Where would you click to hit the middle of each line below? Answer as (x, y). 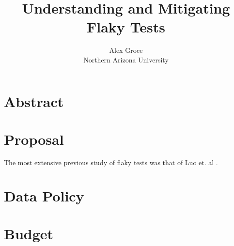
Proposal (34, 139)
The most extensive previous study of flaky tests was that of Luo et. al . (111, 162)
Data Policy (44, 195)
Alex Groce (126, 50)
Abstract (34, 101)
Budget (29, 233)
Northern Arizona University (126, 59)
